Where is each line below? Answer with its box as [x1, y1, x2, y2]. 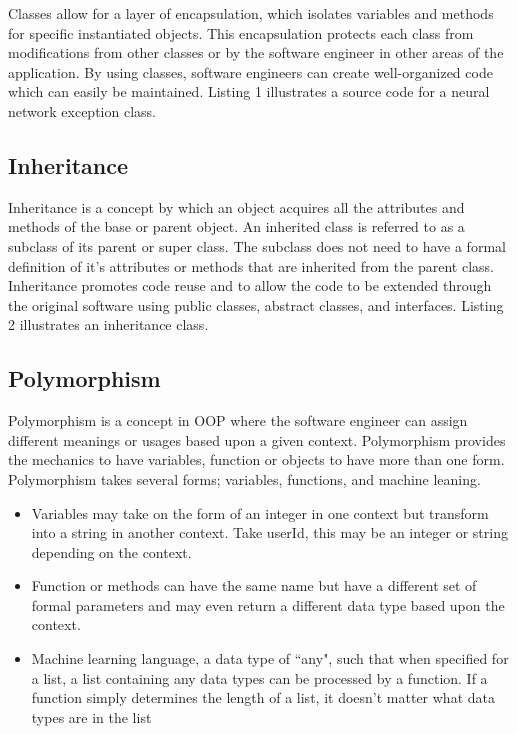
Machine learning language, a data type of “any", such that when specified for [31, 648, 509, 669]
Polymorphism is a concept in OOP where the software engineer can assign [8, 410, 468, 431]
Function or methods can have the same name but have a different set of [31, 575, 477, 596]
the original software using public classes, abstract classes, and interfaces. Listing [8, 294, 504, 315]
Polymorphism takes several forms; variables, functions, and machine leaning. [8, 468, 481, 489]
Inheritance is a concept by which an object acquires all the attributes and [8, 196, 465, 217]
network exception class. [8, 100, 156, 121]
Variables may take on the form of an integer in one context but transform [31, 502, 489, 523]
